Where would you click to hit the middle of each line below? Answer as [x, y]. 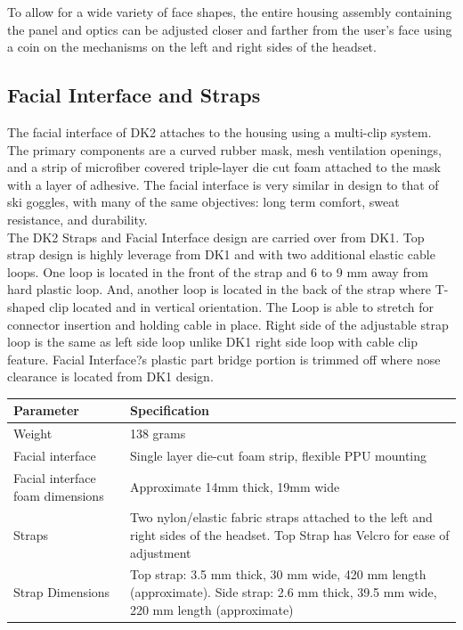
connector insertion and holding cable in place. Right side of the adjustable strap [228, 324]
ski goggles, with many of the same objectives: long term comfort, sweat [203, 202]
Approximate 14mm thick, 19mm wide [235, 486]
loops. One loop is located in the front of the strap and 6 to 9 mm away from [218, 271]
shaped [26, 306]
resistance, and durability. [77, 219]
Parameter [46, 410]
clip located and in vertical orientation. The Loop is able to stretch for [241, 306]
